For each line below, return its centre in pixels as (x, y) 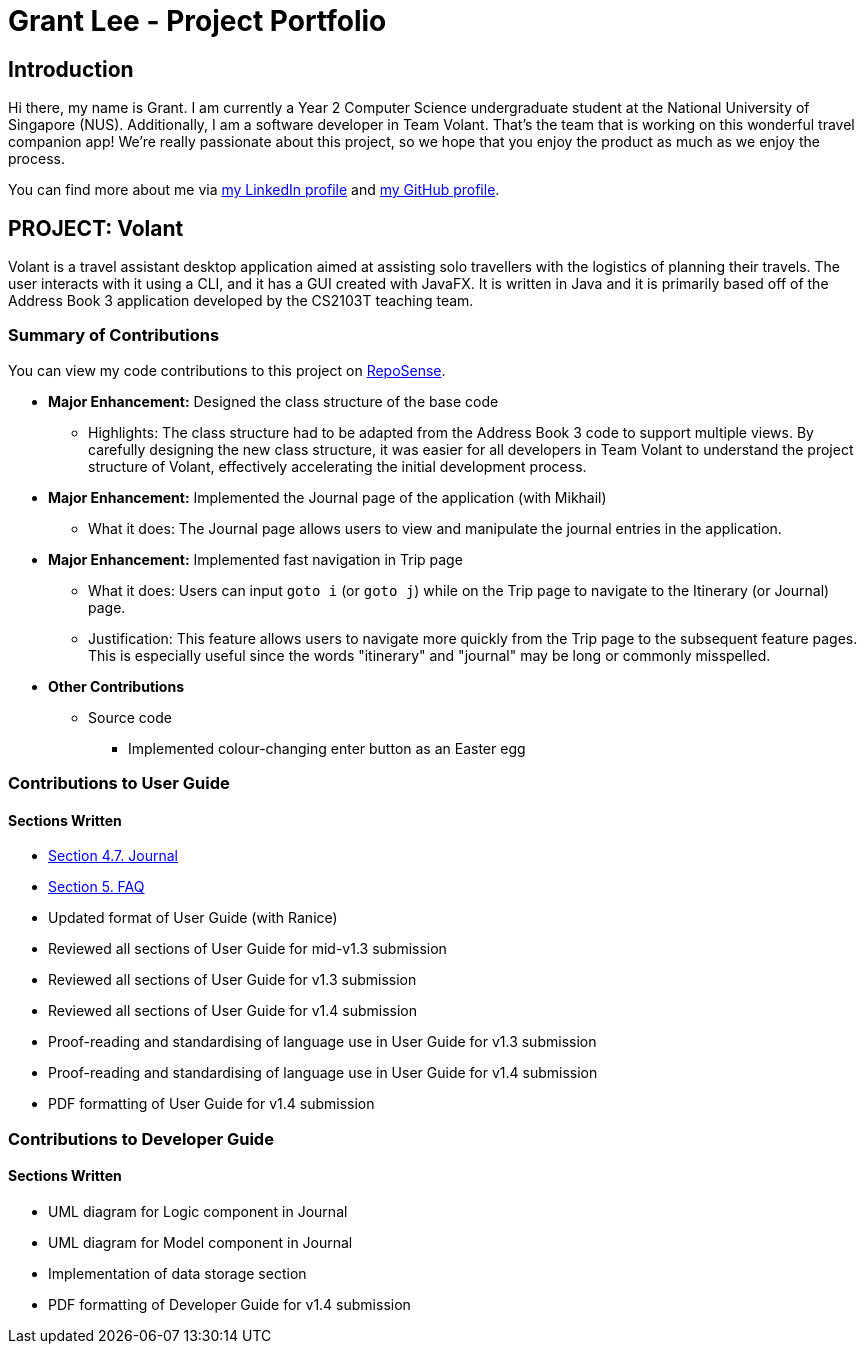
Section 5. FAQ (96, 887)
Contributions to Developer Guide (141, 1138)
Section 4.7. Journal (113, 856)
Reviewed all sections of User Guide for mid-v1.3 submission (247, 949)
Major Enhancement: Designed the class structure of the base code (273, 401)
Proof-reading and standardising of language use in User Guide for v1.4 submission (323, 1073)
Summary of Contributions (114, 335)
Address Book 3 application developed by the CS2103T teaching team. (241, 301)
